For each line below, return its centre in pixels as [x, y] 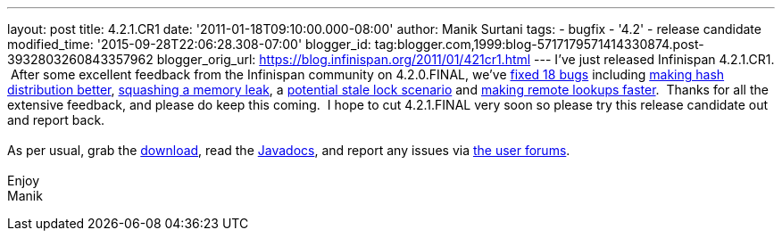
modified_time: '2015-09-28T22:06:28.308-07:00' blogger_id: [189, 44]
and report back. [56, 120]
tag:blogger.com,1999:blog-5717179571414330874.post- [539, 44]
